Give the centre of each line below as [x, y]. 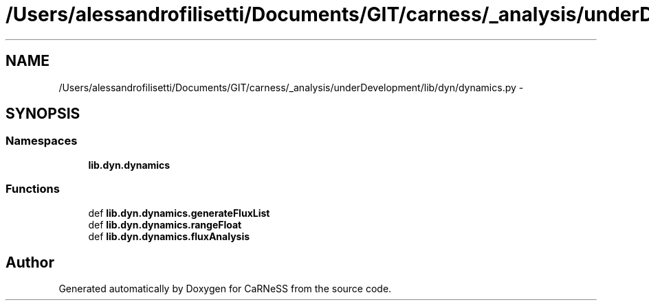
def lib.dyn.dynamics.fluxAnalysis [169, 236]
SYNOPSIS [43, 114]
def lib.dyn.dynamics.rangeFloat [165, 224]
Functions [33, 189]
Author [30, 262]
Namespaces [42, 141]
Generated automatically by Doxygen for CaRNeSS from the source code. [225, 289]
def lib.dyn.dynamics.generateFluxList [179, 213]
